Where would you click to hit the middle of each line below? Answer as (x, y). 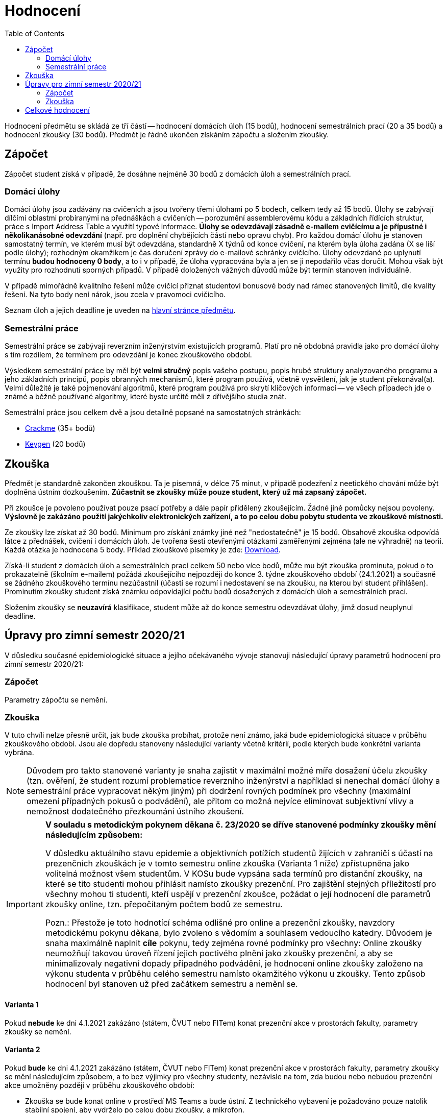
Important (25, 904)
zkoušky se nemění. (38, 1031)
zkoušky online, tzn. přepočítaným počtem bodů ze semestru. (164, 904)
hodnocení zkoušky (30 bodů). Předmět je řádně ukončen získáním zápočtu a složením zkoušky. (167, 134)
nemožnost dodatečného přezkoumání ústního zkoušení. (135, 812)
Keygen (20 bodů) (55, 444)
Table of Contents (35, 33)
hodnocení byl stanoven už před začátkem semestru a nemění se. (171, 984)
